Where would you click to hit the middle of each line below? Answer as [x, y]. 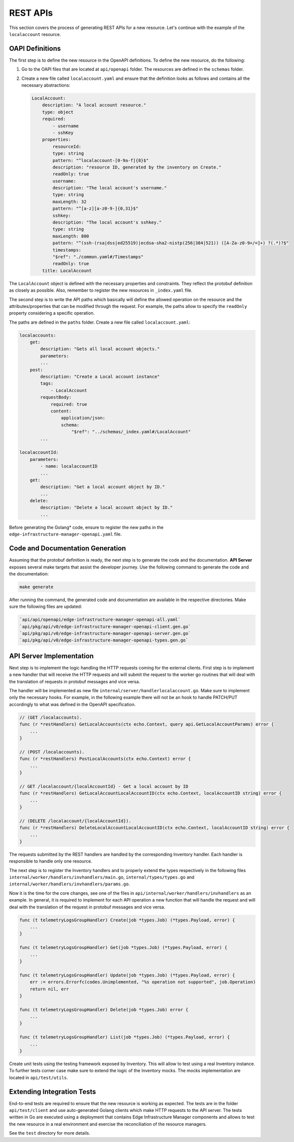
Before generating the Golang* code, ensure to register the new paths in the [86, 527]
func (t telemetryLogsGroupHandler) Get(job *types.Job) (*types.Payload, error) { [123, 948]
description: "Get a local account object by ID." [102, 487]
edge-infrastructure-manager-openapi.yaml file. [65, 534]
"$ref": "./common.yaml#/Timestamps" [98, 257]
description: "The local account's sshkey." [107, 222]
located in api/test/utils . [39, 1077]
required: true [69, 404]
